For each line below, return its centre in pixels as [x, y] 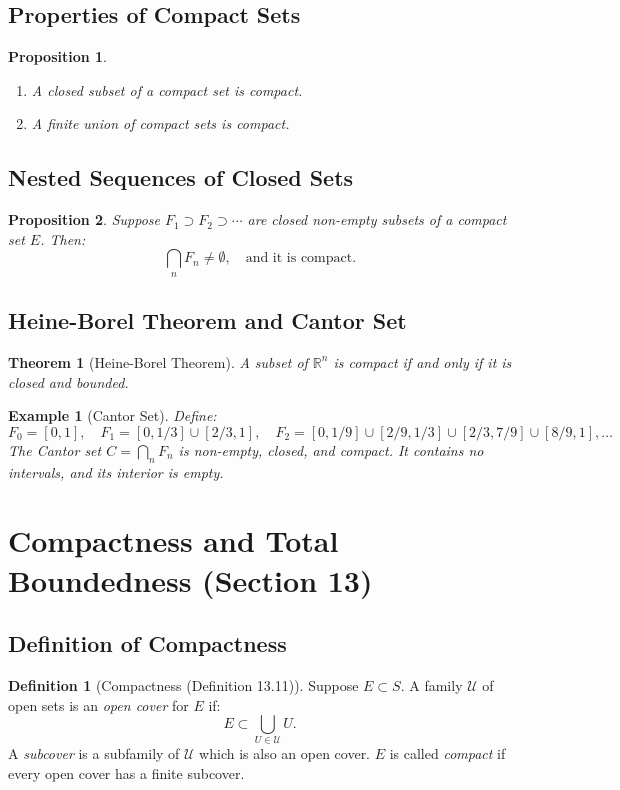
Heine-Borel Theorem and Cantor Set [207, 320]
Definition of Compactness [147, 643]
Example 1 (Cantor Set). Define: [112, 415]
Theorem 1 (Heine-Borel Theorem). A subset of [158, 361]
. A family [431, 684]
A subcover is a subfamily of [94, 753]
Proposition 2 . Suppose [84, 219]
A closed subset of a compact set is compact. [167, 89]
